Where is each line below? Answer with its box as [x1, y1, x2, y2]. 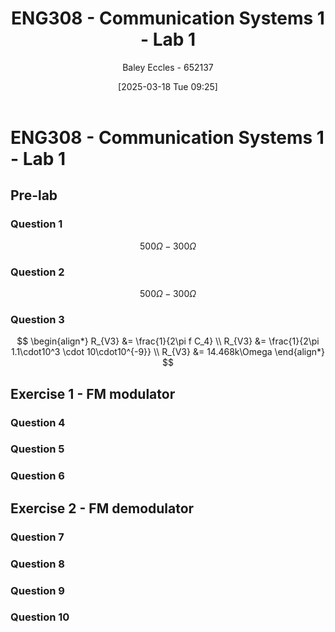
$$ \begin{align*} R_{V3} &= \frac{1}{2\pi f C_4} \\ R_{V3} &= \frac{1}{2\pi [16, 335, 320, 347]
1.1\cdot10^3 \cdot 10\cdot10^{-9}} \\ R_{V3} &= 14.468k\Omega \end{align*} [10, 346, 326, 358]
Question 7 [10, 530, 65, 544]
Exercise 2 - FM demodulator [10, 500, 195, 517]
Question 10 [10, 610, 70, 624]
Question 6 [10, 469, 65, 483]
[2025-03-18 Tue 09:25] [118, 80, 218, 92]
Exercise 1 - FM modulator [10, 385, 176, 402]
